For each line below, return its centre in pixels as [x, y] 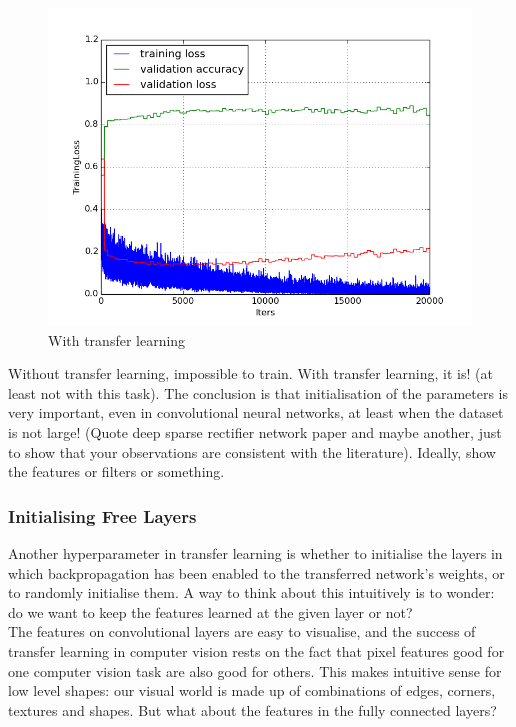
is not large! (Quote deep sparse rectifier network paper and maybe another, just [255, 431]
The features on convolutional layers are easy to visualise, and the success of [242, 631]
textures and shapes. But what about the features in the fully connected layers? [252, 709]
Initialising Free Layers [102, 515]
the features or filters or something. [116, 471]
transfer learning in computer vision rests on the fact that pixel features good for [256, 650]
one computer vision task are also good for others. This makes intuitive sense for [255, 670]
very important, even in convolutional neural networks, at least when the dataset [256, 412]
